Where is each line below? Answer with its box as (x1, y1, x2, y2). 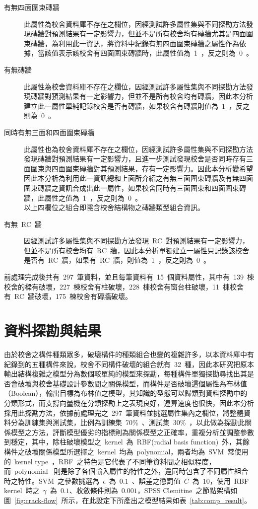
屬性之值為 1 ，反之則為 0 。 (44, 192, 142, 203)
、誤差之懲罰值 (131, 475, 181, 486)
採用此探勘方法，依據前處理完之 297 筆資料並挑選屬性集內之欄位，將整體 (4, 407, 244, 418)
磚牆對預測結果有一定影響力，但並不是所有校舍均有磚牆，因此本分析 (30, 91, 253, 101)
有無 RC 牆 (4, 218, 42, 229)
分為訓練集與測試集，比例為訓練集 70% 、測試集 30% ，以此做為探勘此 (10, 417, 245, 428)
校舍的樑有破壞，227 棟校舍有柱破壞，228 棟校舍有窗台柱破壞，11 (4, 281, 219, 291)
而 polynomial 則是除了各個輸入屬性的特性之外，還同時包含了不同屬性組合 (4, 466, 249, 476)
